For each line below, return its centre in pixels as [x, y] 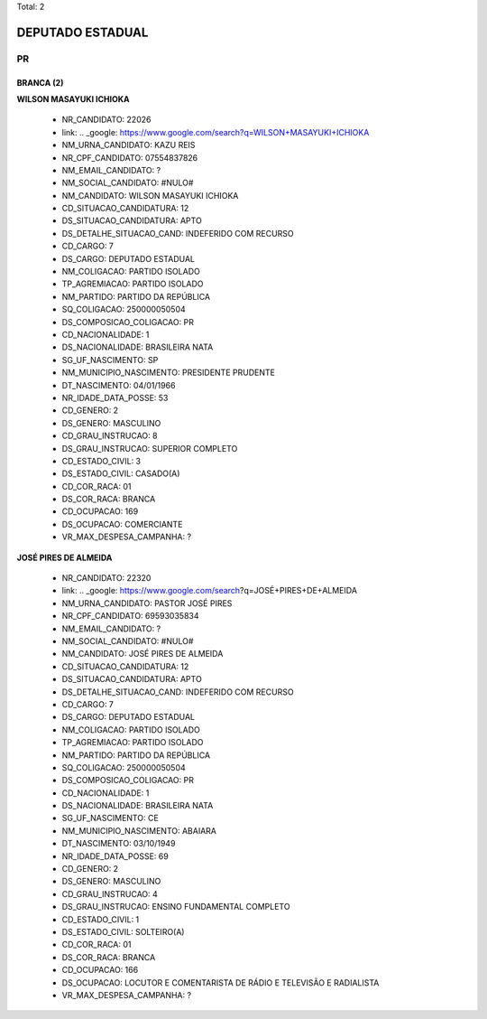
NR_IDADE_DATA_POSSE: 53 [115, 397]
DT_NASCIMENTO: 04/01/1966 [119, 385]
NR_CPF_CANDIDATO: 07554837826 [130, 157]
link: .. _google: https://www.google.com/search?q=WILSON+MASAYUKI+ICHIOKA [216, 132]
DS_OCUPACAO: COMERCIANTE [122, 524]
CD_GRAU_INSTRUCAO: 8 [110, 436]
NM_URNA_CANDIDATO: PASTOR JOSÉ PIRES [147, 603]
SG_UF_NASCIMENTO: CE [110, 818]
